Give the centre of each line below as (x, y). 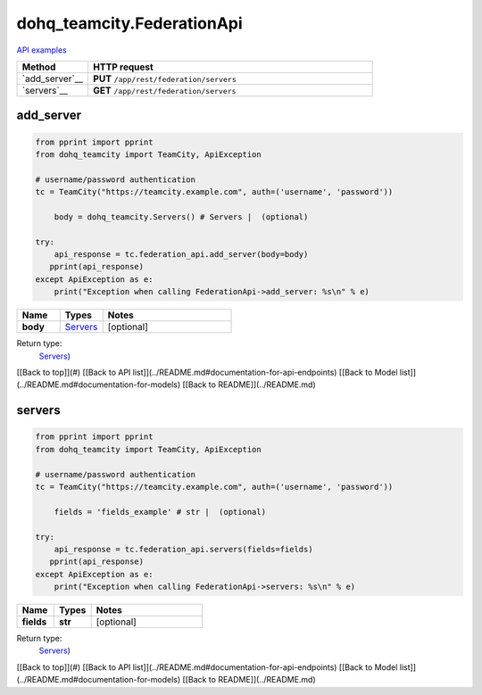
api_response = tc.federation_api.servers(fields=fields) (183, 549)
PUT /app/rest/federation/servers (165, 79)
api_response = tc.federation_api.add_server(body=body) (181, 255)
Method (39, 67)
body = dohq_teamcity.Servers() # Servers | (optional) (181, 217)
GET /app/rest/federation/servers (165, 90)
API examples (42, 50)
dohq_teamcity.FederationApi (129, 23)
